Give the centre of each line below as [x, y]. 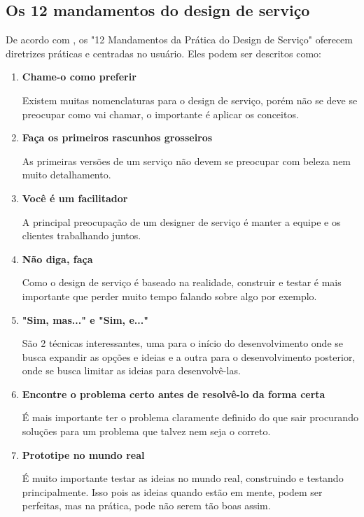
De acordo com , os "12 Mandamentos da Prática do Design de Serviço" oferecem [179, 40]
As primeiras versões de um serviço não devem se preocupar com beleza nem [187, 161]
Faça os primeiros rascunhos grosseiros [117, 137]
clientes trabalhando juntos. [82, 235]
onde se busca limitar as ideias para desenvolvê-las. [131, 370]
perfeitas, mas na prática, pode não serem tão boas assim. [146, 505]
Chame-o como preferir [79, 77]
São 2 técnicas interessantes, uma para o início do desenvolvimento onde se [183, 343]
